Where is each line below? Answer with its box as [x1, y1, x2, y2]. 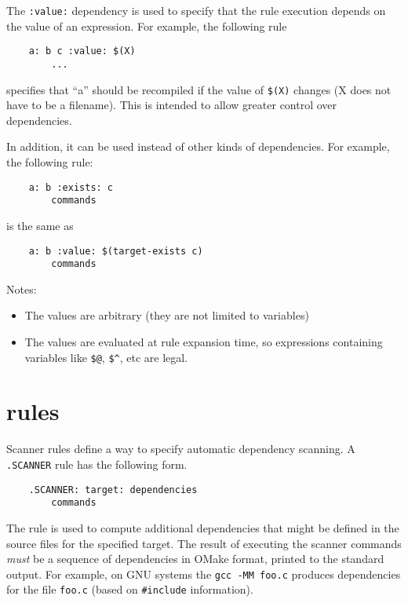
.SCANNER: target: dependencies [28, 484, 198, 495]
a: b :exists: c [28, 181, 114, 193]
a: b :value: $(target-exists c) [28, 245, 203, 257]
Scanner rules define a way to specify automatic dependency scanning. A [6, 440, 355, 457]
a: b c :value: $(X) [28, 46, 136, 57]
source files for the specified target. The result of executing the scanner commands [6, 535, 402, 551]
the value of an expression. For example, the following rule [6, 17, 287, 34]
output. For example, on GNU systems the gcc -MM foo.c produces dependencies [6, 565, 401, 582]
